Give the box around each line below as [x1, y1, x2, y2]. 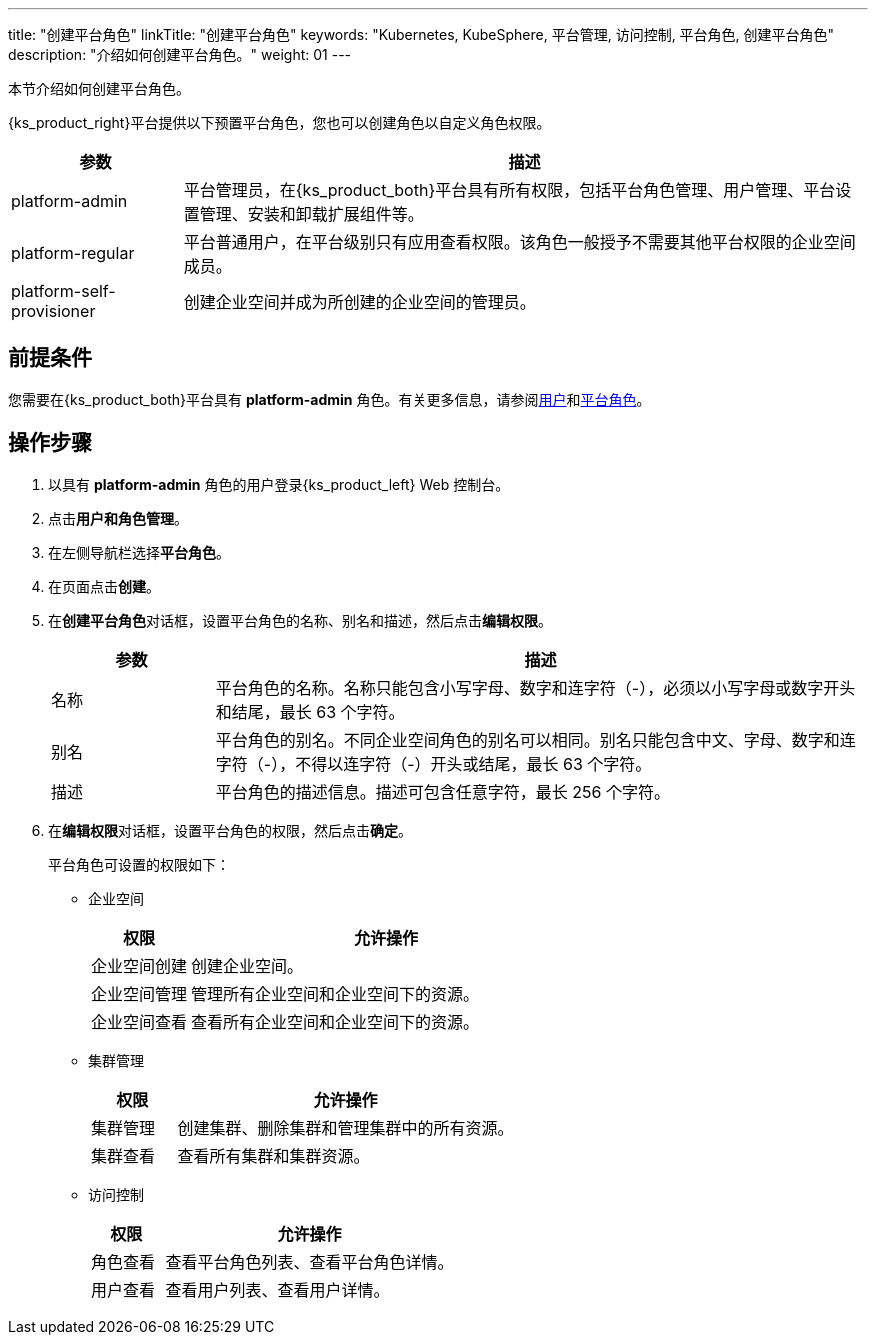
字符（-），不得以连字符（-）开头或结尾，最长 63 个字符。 [215, 753, 652, 774]
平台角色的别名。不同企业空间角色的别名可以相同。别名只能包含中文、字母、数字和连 [215, 729, 856, 750]
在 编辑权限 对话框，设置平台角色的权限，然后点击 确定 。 [48, 821, 412, 839]
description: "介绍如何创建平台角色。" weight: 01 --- [8, 46, 352, 63]
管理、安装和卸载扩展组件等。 [199, 204, 424, 224]
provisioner [11, 301, 96, 321]
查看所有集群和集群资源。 [177, 1145, 370, 1166]
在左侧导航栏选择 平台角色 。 [48, 543, 230, 561]
